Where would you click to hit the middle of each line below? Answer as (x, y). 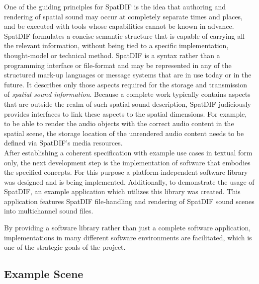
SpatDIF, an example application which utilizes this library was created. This (122, 191)
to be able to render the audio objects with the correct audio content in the (119, 123)
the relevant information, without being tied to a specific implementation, (116, 45)
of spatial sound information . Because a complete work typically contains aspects (127, 94)
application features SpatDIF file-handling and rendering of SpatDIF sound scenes (129, 201)
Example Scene (44, 274)
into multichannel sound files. (49, 211)
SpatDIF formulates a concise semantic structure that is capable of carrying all (124, 35)
